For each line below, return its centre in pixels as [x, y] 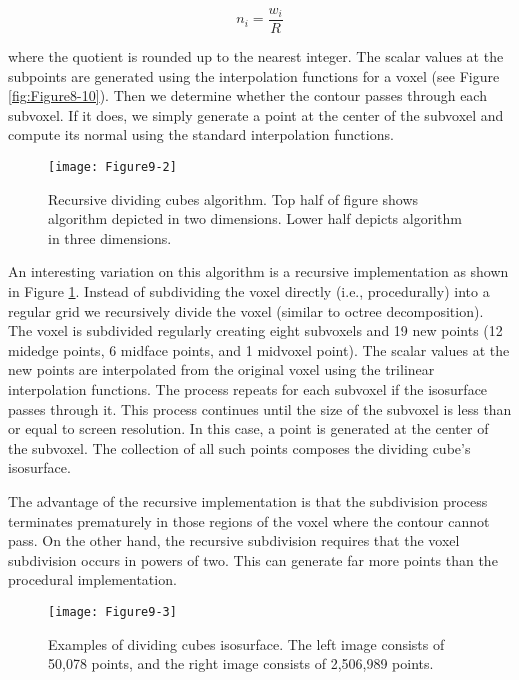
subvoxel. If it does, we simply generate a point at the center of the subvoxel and [256, 114]
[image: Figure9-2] [112, 167]
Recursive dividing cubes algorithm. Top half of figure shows [233, 198]
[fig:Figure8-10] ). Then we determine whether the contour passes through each [247, 95]
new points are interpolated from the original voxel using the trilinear [221, 369]
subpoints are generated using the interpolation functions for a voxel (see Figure [254, 75]
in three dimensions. [110, 237]
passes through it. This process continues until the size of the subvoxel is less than [260, 408]
